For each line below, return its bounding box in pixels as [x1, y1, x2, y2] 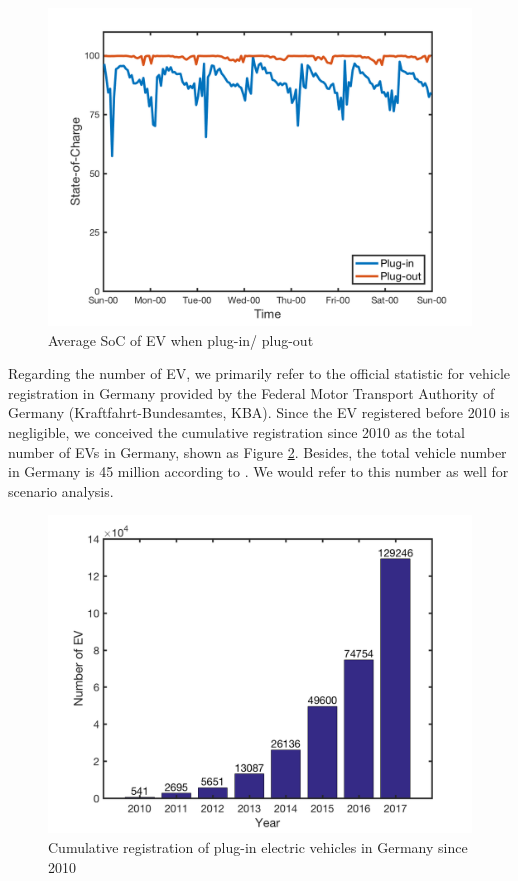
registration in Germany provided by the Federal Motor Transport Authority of [8, 382, 495, 403]
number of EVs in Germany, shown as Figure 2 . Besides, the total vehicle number [8, 441, 507, 462]
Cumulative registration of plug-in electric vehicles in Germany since [48, 836, 468, 857]
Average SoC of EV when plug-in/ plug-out [48, 329, 314, 350]
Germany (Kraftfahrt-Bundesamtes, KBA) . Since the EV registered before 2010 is [8, 402, 510, 423]
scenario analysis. [8, 480, 114, 501]
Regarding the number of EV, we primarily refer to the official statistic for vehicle [8, 363, 511, 384]
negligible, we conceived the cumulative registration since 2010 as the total [8, 421, 465, 442]
